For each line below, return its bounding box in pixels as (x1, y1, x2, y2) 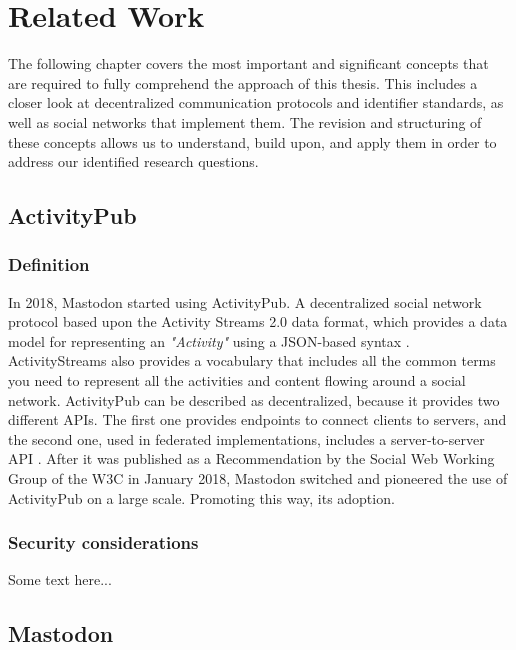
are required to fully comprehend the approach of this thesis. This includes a (8, 72, 478, 93)
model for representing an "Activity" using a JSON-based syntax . (8, 330, 410, 351)
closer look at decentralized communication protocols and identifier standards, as (8, 92, 504, 113)
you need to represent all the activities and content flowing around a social (8, 370, 466, 391)
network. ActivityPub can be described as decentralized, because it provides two (8, 389, 500, 410)
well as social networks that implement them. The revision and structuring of (8, 111, 482, 132)
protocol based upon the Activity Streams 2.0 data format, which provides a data (8, 311, 508, 332)
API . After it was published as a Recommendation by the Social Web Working (8, 448, 495, 469)
